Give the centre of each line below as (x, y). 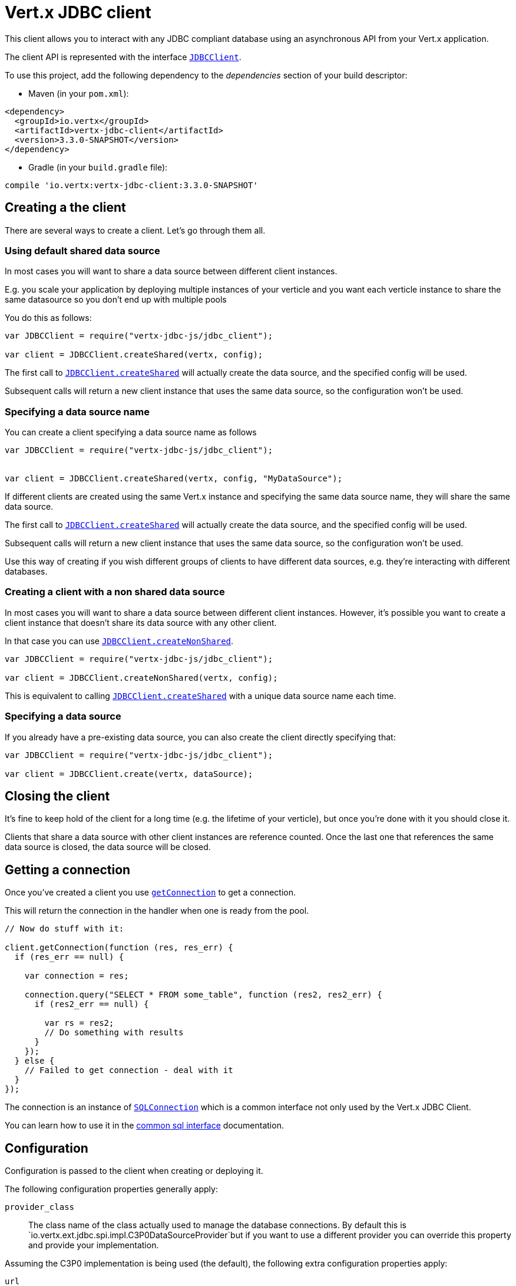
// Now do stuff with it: (64, 929)
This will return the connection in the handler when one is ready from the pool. (157, 911)
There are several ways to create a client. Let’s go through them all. (135, 230)
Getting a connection (68, 870)
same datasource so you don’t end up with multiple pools (116, 300)
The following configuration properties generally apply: (111, 1189)
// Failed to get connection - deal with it (129, 1070)
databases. (26, 572)
